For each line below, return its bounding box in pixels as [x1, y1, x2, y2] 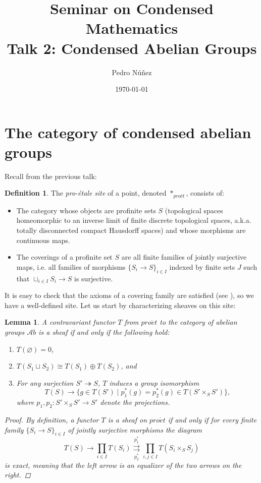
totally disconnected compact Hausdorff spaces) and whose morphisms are [16, 225, 246, 235]
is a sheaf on [108, 414, 147, 425]
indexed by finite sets [169, 261, 235, 272]
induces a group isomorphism [109, 377, 199, 388]
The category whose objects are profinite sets [16, 205, 156, 215]
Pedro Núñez [112, 67, 152, 77]
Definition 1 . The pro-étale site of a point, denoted [5, 188, 167, 198]
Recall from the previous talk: [5, 170, 97, 181]
